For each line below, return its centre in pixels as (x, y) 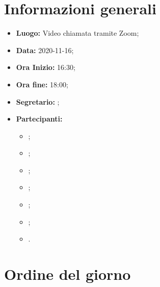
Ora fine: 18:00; (42, 84)
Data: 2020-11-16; (45, 50)
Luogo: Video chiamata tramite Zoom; (77, 33)
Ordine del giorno (68, 274)
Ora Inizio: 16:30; (46, 67)
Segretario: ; (38, 101)
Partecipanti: (39, 119)
